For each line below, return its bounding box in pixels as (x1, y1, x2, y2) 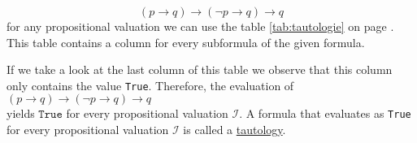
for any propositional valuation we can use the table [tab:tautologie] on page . (7, 18, 394, 34)
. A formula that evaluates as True (239, 105, 411, 122)
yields (7, 105, 35, 122)
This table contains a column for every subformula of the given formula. (7, 33, 365, 50)
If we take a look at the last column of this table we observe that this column (7, 61, 393, 78)
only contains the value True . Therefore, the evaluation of (7, 76, 294, 93)
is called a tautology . (183, 121, 286, 138)
